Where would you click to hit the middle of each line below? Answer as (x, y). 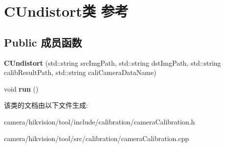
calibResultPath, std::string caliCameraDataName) (80, 72)
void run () (21, 88)
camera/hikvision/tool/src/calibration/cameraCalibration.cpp (97, 138)
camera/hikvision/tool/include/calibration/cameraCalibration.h (100, 121)
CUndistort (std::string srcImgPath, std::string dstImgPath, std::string (112, 62)
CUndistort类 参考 (66, 11)
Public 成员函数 (43, 42)
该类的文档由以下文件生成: (46, 105)
